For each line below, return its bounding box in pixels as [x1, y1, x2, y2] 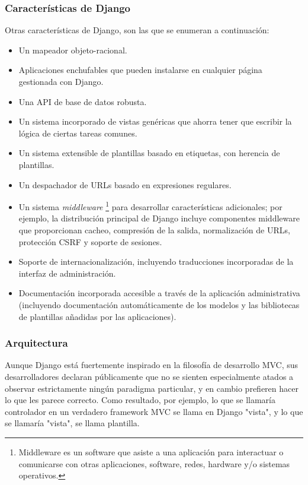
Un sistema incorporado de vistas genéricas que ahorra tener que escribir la [18, 115, 292, 128]
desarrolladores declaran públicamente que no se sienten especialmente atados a [5, 370, 294, 382]
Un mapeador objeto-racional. [18, 43, 127, 56]
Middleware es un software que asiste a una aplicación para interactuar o [18, 445, 284, 458]
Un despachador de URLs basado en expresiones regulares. [18, 178, 232, 191]
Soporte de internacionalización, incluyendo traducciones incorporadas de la [18, 255, 294, 268]
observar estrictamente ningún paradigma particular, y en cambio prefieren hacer [5, 382, 299, 394]
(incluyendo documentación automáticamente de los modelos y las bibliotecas [18, 298, 300, 310]
